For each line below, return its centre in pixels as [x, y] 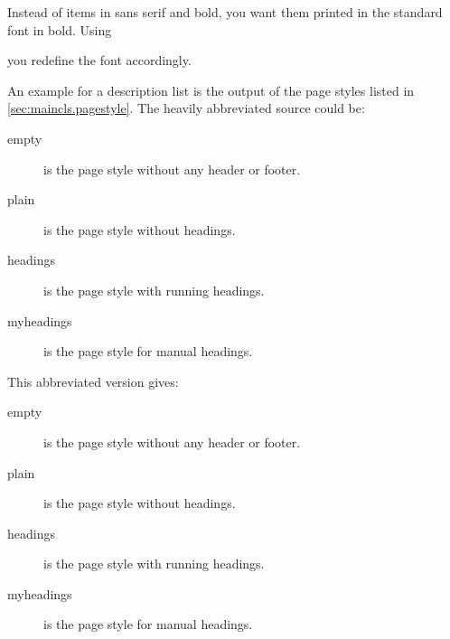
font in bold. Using [60, 29]
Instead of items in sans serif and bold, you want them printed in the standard [225, 12]
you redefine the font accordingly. [99, 60]
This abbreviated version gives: [93, 381]
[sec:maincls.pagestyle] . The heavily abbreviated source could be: [186, 108]
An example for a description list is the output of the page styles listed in [211, 90]
